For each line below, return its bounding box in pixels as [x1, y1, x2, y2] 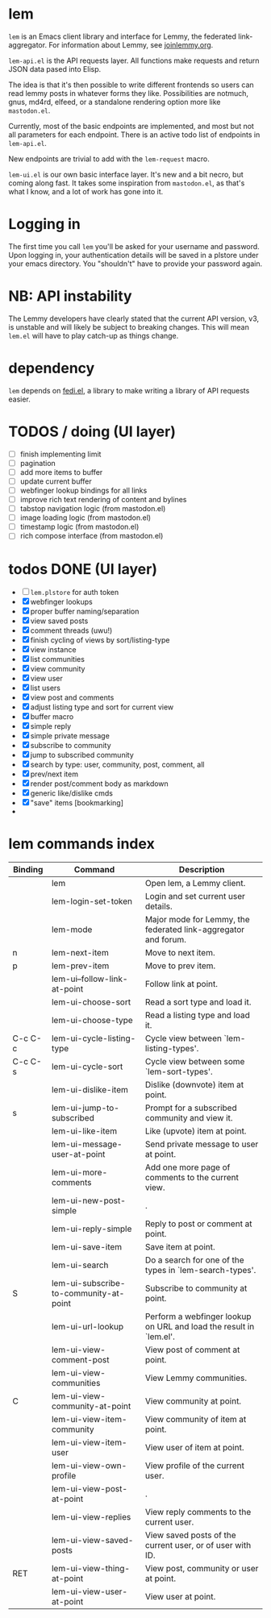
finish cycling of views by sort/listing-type [30, 635, 170, 645]
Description [178, 864, 225, 876]
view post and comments [30, 693, 115, 702]
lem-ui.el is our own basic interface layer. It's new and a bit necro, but [8, 169, 244, 179]
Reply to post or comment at [144, 1218, 252, 1229]
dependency [8, 360, 95, 377]
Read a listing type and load [144, 1009, 250, 1021]
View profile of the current [144, 1460, 244, 1471]
